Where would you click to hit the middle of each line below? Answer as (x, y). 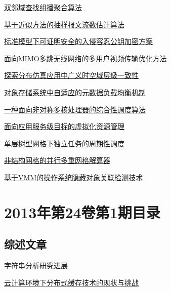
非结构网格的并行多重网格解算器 (57, 160)
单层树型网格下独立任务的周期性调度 (64, 143)
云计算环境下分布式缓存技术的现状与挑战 (71, 282)
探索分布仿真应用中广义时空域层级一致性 (71, 75)
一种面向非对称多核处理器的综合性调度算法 (75, 109)
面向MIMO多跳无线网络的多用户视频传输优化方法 (85, 58)
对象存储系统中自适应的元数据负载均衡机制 (75, 92)
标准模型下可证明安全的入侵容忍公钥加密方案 (78, 41)
